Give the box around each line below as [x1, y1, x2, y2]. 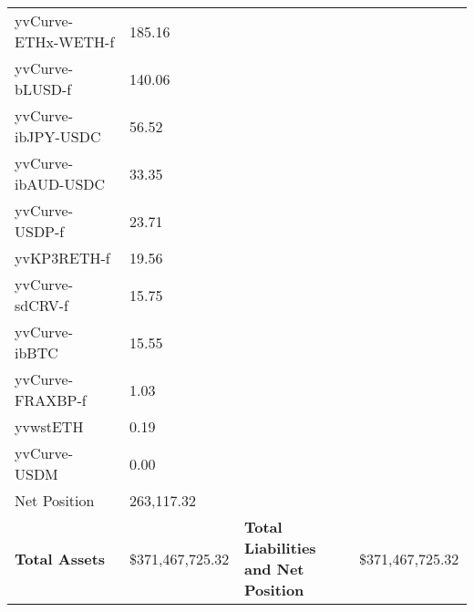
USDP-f [15, 221, 65, 242]
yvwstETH [15, 416, 84, 437]
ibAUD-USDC [15, 173, 106, 194]
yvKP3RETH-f [15, 247, 110, 268]
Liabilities [244, 537, 316, 558]
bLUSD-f [15, 78, 72, 99]
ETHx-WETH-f [15, 31, 115, 52]
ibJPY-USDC [15, 126, 101, 147]
